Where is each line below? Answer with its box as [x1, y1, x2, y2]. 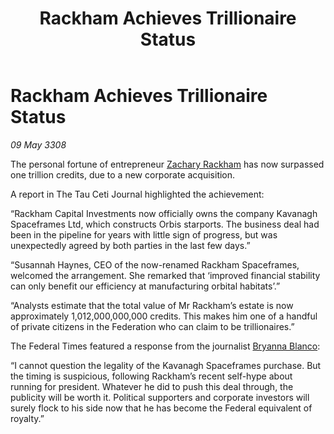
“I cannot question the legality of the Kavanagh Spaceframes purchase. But [10, 359, 322, 371]
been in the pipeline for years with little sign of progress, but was [10, 228, 278, 241]
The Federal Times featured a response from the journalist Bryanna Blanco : [10, 340, 321, 352]
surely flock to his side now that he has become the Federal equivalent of [10, 402, 313, 414]
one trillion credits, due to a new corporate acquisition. [10, 168, 236, 181]
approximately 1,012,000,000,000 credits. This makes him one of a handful [10, 310, 318, 322]
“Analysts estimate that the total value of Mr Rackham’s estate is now [10, 299, 294, 311]
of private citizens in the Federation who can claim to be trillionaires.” [10, 320, 295, 332]
